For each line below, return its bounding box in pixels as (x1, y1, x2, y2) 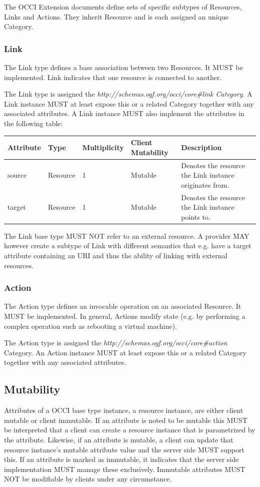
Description (181, 142, 222, 152)
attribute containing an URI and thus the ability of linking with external (4, 250, 227, 260)
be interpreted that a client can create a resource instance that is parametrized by (4, 424, 255, 435)
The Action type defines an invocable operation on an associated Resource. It (4, 301, 241, 311)
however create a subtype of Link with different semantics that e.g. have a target (4, 240, 251, 251)
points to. (181, 211, 210, 222)
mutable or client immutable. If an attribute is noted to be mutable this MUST (4, 414, 247, 425)
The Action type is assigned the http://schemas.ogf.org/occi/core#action (4, 337, 227, 348)
